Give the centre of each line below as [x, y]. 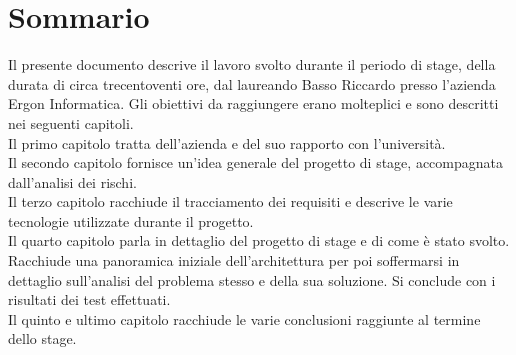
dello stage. [42, 338]
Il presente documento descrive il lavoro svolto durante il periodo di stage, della [252, 64]
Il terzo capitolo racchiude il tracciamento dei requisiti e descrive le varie [230, 201]
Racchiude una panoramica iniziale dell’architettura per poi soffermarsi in [234, 260]
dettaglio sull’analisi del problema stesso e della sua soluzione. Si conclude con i [252, 279]
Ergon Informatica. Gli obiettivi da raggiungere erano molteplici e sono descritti [253, 103]
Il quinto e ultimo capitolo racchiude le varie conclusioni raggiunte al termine [244, 318]
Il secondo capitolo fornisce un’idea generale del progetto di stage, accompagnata [255, 162]
